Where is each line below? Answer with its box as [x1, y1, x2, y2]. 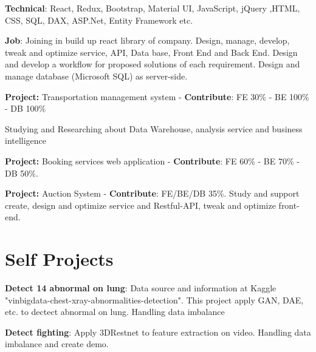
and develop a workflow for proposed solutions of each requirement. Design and [5, 58, 300, 70]
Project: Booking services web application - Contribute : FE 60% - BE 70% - [5, 154, 300, 167]
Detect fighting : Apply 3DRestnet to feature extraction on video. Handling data [5, 325, 311, 338]
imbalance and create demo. [5, 337, 109, 350]
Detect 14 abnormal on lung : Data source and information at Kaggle [5, 282, 276, 294]
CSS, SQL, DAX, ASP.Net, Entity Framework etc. [5, 13, 193, 26]
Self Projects [5, 246, 114, 271]
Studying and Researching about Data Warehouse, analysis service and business [5, 122, 303, 135]
